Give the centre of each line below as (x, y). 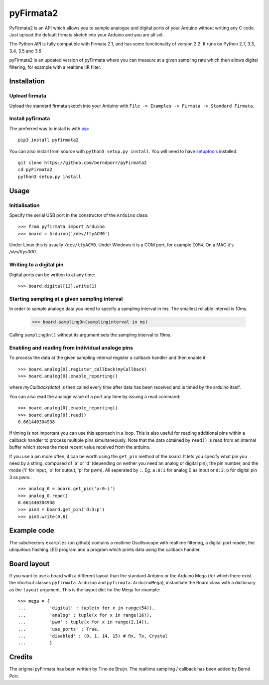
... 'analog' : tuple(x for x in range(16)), (85, 615)
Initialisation (24, 205)
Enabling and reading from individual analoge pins (71, 347)
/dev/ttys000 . (23, 252)
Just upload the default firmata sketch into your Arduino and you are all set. (87, 34)
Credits (21, 657)
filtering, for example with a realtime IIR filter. (55, 67)
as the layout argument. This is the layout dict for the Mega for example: (85, 590)
